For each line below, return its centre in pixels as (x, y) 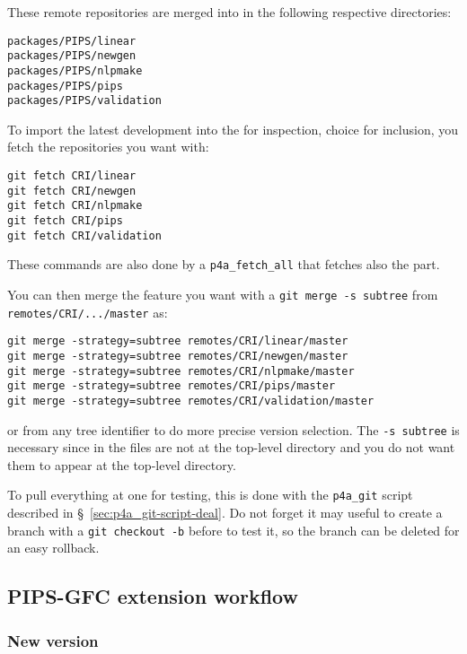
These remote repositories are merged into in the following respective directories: (229, 12)
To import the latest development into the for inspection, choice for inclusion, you (233, 129)
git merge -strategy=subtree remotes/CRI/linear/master (178, 341)
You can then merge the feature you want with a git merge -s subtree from (223, 294)
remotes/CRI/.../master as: (88, 312)
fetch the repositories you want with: (108, 147)
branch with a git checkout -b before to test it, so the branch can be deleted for (233, 530)
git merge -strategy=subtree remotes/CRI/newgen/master (178, 356)
